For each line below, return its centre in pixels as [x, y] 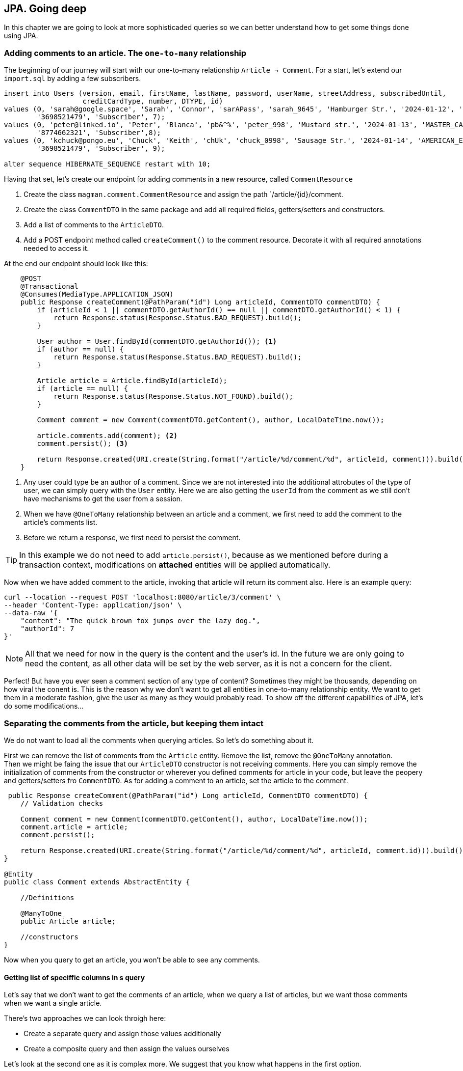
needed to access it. [56, 248]
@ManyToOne [41, 913]
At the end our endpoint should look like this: [76, 264]
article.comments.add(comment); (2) [107, 436]
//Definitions [47, 897]
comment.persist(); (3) [82, 444]
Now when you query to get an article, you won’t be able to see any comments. [132, 960]
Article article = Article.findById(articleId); [132, 381]
